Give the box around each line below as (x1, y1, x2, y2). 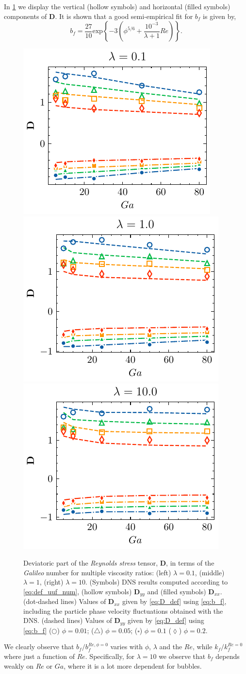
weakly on (4, 660, 34, 671)
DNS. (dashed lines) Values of (23, 615, 112, 625)
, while (193, 641, 213, 652)
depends (215, 651, 240, 661)
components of (4, 11, 47, 21)
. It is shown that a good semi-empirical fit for (55, 11, 193, 21)
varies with (110, 641, 143, 652)
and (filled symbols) (147, 586, 206, 596)
